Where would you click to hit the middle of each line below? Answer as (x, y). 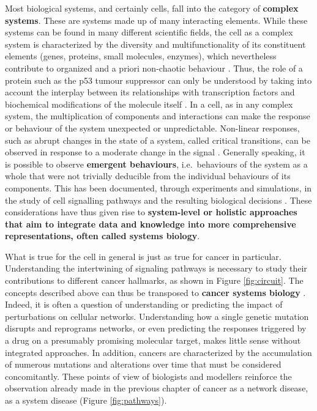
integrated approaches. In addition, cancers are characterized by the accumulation (158, 352)
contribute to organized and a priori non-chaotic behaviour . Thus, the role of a (154, 68)
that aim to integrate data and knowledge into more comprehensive (151, 224)
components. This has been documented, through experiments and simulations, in (158, 187)
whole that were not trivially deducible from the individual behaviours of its (148, 176)
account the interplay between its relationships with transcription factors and (150, 92)
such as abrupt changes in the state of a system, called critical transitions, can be (158, 140)
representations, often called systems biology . (103, 236)
